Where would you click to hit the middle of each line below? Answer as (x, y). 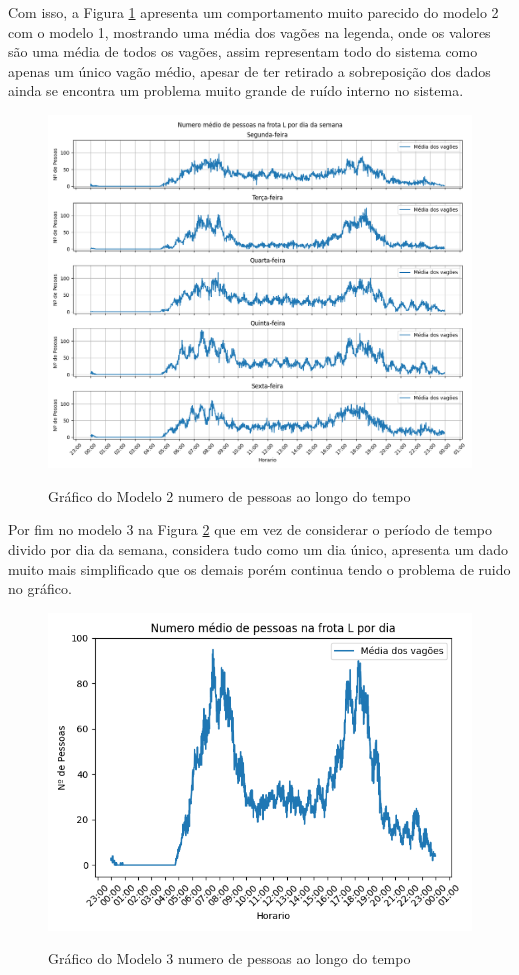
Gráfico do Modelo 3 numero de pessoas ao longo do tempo (229, 958)
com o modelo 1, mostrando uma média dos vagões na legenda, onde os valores (249, 31)
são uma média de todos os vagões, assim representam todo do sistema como (243, 51)
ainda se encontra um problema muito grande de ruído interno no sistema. (236, 90)
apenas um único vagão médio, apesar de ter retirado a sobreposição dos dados (249, 70)
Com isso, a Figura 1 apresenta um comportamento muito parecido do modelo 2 (253, 12)
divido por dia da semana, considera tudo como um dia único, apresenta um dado (258, 548)
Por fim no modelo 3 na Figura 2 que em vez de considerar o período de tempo (250, 529)
